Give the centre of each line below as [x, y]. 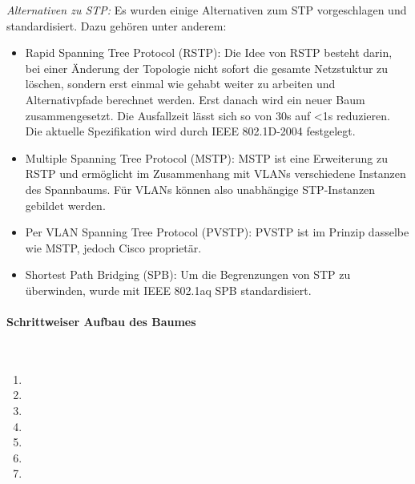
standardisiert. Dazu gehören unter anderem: [117, 25]
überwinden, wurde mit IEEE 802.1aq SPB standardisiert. [168, 290]
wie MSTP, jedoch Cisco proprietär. [113, 247]
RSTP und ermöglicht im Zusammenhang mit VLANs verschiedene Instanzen [216, 173]
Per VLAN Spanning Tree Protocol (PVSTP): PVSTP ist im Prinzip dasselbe [217, 232]
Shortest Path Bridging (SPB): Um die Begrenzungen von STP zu [188, 274]
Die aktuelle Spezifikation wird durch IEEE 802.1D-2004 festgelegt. [190, 131]
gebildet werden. [65, 205]
